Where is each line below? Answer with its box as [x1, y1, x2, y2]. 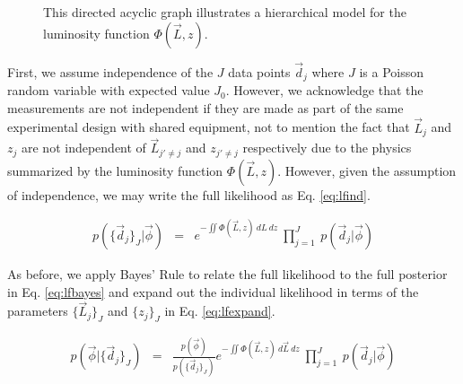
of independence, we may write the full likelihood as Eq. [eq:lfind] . [7, 185, 371, 204]
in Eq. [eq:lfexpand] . [164, 301, 275, 320]
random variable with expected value [7, 81, 210, 100]
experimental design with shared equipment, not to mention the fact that [7, 118, 410, 136]
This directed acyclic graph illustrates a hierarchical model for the [43, 3, 406, 21]
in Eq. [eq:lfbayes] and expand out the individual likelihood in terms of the [7, 282, 419, 301]
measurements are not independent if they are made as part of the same [7, 98, 404, 117]
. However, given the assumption [277, 161, 457, 179]
